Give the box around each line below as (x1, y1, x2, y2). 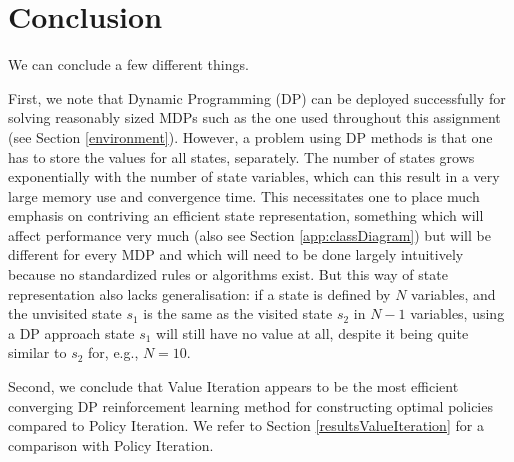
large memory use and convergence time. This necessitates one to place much (8, 185, 480, 206)
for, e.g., (88, 342, 139, 363)
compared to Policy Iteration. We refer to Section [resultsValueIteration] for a (8, 415, 484, 436)
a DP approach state (8, 322, 135, 343)
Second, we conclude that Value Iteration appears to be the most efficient (8, 376, 459, 397)
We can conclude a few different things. (8, 54, 249, 75)
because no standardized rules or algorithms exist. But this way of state (8, 264, 448, 285)
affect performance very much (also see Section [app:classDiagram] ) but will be (8, 224, 491, 245)
